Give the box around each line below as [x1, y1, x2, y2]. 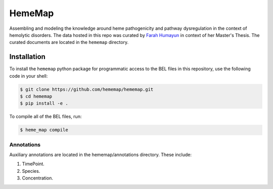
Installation [9, 53, 45, 61]
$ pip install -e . [20, 101, 68, 106]
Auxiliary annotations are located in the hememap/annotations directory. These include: [9, 152, 192, 158]
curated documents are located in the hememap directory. [9, 39, 129, 45]
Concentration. [22, 175, 53, 181]
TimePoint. [22, 161, 45, 167]
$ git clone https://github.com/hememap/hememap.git [20, 86, 154, 92]
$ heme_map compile [20, 127, 68, 133]
